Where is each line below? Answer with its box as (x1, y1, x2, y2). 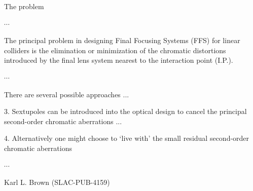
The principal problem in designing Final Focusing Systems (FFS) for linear (4, 35, 240, 46)
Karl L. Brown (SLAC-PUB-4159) (4, 177, 110, 187)
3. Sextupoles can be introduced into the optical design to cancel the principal (4, 106, 247, 117)
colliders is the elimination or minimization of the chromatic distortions (4, 45, 226, 55)
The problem (4, 1, 44, 11)
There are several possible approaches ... (4, 89, 129, 99)
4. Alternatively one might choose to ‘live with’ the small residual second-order (4, 133, 249, 143)
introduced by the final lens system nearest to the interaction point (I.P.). (4, 55, 233, 65)
